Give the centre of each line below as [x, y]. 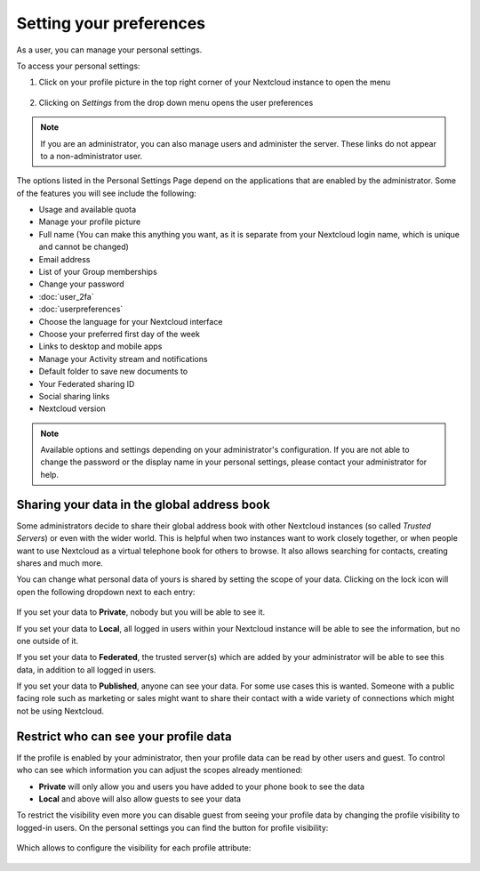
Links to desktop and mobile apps [100, 346]
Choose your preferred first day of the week [119, 334]
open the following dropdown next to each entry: [106, 592]
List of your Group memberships [98, 272]
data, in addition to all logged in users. [86, 669]
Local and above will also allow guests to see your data [140, 798]
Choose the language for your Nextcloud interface [131, 321]
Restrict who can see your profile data [124, 736]
